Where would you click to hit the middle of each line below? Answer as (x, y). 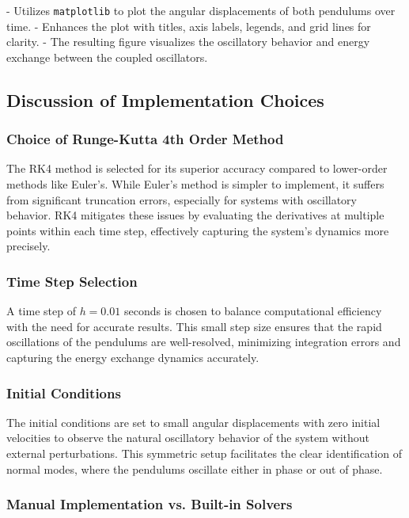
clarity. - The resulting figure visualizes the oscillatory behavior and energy (188, 42)
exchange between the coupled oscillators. (107, 57)
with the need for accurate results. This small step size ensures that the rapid (194, 326)
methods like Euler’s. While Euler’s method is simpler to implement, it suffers (195, 184)
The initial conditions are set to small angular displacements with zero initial (193, 422)
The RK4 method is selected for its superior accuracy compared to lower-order (197, 168)
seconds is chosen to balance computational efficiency (253, 311)
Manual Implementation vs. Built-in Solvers (150, 504)
